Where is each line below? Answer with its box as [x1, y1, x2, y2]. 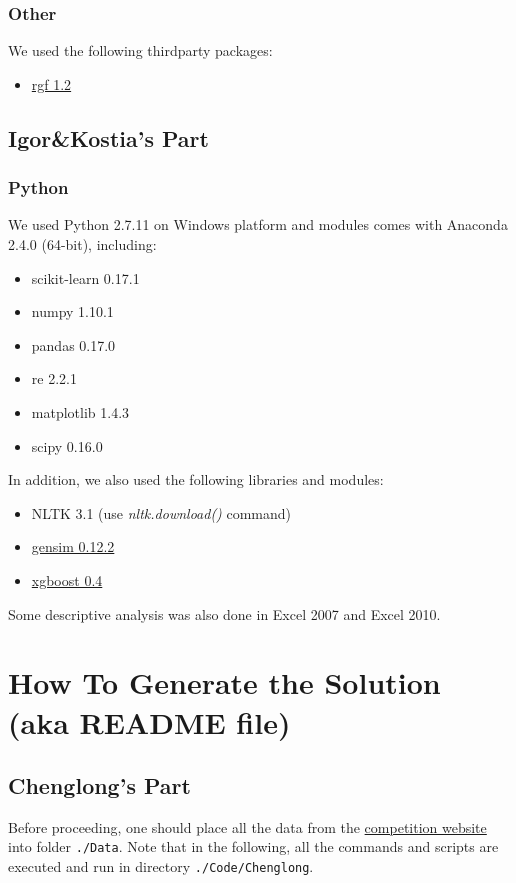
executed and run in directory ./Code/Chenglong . [8, 856, 314, 877]
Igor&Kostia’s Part [8, 122, 209, 153]
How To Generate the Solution [8, 662, 441, 703]
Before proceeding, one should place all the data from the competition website [8, 816, 487, 837]
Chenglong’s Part [8, 770, 191, 801]
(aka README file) [8, 701, 291, 742]
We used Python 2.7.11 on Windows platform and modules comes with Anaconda [8, 214, 508, 235]
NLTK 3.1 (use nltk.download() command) [31, 502, 292, 523]
